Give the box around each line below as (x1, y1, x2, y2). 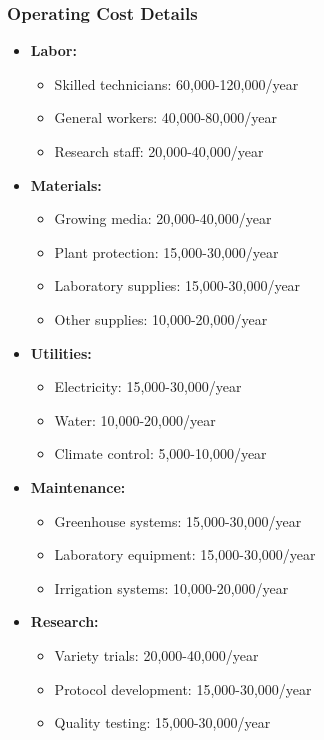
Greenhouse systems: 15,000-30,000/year (54, 510, 302, 531)
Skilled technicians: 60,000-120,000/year (54, 73, 299, 94)
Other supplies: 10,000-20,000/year (54, 308, 268, 329)
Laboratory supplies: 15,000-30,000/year (54, 275, 301, 296)
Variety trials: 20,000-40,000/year (54, 644, 259, 665)
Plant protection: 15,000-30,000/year (54, 241, 279, 262)
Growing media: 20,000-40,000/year (54, 208, 272, 229)
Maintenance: (30, 476, 126, 497)
